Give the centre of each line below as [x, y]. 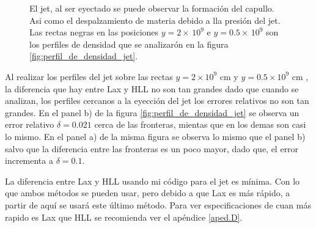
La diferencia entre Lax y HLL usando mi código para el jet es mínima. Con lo [152, 181]
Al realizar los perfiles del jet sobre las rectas [89, 76]
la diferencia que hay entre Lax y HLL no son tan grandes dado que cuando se [152, 88]
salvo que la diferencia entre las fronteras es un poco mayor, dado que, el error [152, 148]
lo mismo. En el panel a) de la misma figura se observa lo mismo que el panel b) [155, 136]
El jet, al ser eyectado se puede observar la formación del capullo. [152, 8]
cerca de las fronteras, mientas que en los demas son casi [200, 124]
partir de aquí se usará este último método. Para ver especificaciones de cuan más [158, 204]
